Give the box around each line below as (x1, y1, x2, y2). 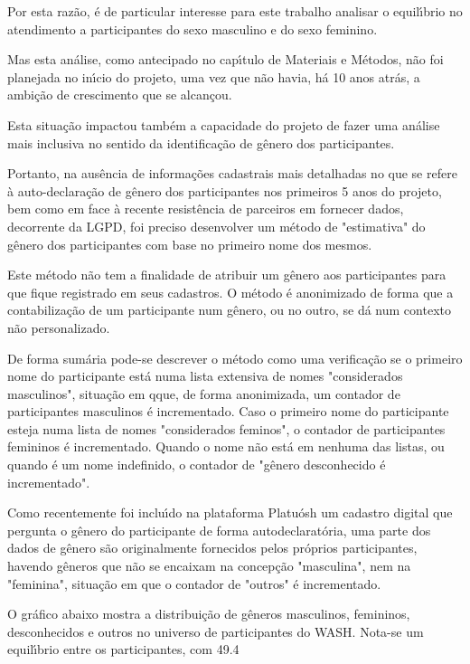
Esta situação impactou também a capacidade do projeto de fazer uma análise (7, 115, 440, 134)
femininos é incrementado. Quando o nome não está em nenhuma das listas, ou (7, 437, 445, 456)
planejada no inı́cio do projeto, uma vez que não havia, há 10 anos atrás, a (7, 67, 420, 86)
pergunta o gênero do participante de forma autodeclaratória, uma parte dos (7, 520, 431, 539)
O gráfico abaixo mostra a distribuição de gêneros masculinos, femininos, (7, 604, 410, 623)
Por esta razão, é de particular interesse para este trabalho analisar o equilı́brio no (7, 2, 463, 20)
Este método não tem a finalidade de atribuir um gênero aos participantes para (7, 265, 446, 284)
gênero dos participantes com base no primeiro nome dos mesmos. (7, 234, 372, 253)
